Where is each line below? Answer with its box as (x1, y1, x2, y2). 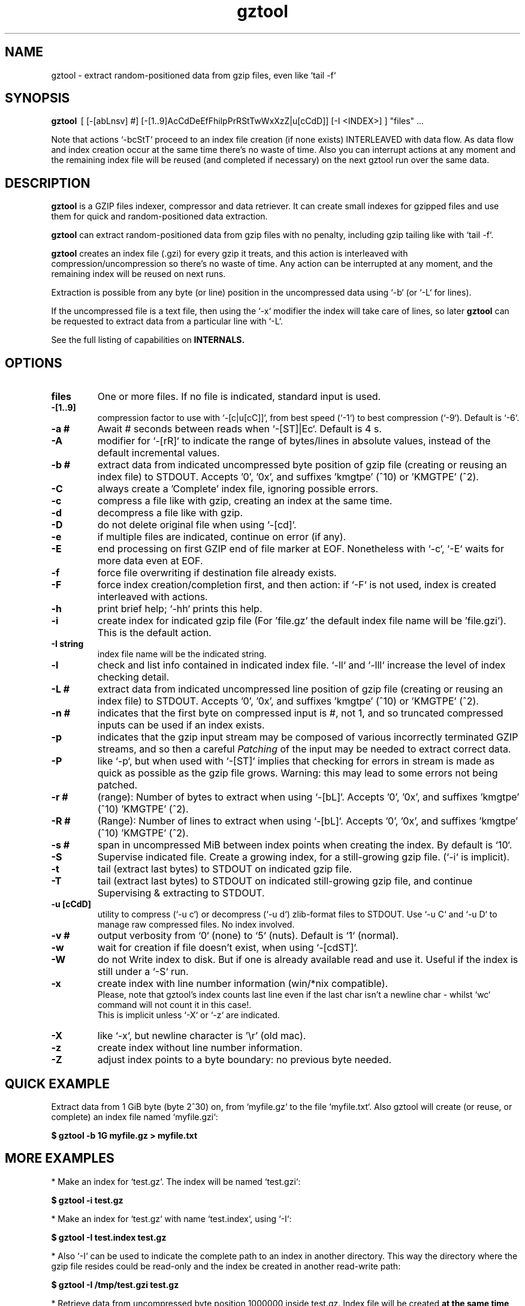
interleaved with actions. (97, 591, 208, 603)
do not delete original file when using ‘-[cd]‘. (97, 519, 297, 531)
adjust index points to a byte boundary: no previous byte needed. (97, 1054, 392, 1066)
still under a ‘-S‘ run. (97, 965, 189, 978)
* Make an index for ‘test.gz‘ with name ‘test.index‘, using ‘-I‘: (51, 1213, 292, 1224)
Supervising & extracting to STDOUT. (97, 887, 265, 899)
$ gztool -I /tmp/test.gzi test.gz (51, 1279, 179, 1290)
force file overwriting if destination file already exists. (97, 567, 337, 579)
